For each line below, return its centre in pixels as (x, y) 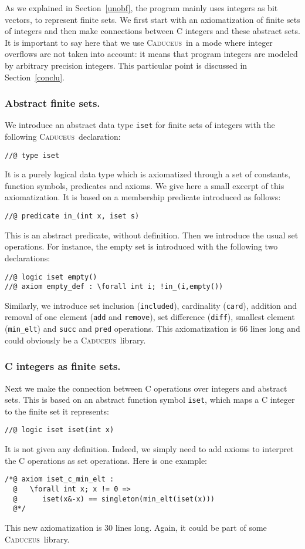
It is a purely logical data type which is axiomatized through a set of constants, (148, 174)
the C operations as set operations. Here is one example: (106, 460)
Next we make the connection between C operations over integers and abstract (146, 388)
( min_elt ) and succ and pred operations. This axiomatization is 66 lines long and (152, 329)
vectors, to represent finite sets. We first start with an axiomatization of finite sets (152, 19)
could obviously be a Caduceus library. (75, 340)
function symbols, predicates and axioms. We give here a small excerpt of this (145, 185)
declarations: (28, 257)
